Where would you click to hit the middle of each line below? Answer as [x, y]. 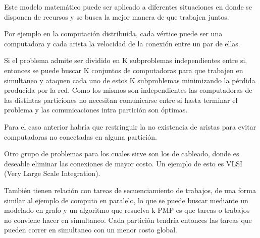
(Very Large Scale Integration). [52, 173]
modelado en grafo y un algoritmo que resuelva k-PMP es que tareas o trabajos [127, 210]
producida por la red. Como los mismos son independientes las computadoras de [128, 90]
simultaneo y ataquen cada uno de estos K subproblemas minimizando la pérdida [130, 80]
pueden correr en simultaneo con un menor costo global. [91, 230]
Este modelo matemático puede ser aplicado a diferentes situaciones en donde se [128, 7]
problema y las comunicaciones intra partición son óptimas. [96, 110]
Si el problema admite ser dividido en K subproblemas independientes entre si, [126, 60]
